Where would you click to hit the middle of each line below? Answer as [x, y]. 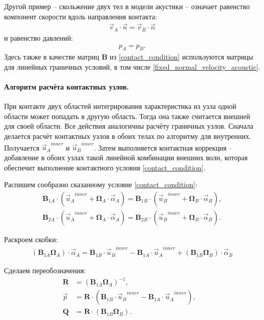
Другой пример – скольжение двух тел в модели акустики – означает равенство [127, 6]
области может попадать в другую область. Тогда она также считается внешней [127, 116]
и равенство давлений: [39, 37]
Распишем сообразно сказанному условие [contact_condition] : [101, 184]
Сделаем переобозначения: [45, 270]
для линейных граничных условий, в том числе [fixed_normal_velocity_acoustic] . [132, 66]
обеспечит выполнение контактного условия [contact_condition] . [105, 167]
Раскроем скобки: [31, 239]
